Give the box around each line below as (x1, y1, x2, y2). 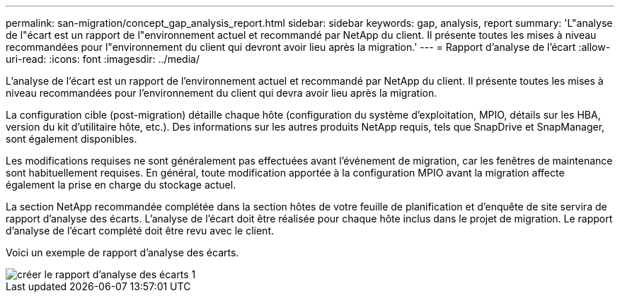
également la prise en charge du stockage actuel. (6, 179, 236, 191)
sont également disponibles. (6, 133, 137, 145)
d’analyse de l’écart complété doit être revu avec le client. (6, 225, 274, 237)
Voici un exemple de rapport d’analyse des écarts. (6, 246, 239, 258)
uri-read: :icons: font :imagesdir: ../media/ (6, 53, 200, 65)
